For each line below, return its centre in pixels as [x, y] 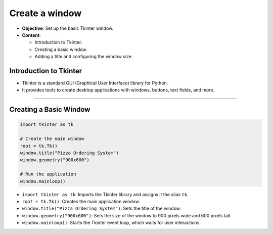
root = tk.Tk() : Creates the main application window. [81, 201]
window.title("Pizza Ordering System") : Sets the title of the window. [102, 208]
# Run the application [48, 174]
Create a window [45, 13]
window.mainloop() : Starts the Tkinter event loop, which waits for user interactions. [111, 223]
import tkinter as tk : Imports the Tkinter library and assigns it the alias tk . [105, 194]
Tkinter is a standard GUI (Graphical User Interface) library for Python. [95, 83]
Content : [31, 35]
